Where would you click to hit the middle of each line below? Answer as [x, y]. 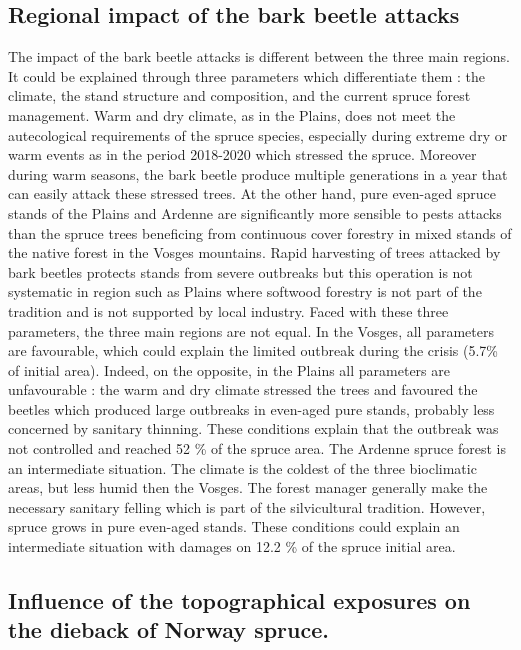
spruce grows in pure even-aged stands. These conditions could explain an [234, 526]
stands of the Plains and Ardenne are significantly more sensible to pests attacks [255, 212]
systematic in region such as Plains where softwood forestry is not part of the [245, 291]
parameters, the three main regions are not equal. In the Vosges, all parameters [251, 330]
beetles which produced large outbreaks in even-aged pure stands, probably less [251, 408]
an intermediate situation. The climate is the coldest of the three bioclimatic [242, 467]
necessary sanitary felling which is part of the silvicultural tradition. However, [247, 506]
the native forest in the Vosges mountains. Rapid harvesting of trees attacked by [254, 252]
